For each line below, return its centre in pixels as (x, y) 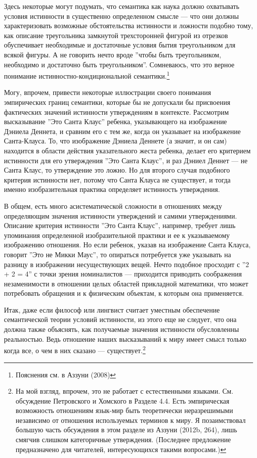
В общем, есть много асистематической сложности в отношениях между (113, 206)
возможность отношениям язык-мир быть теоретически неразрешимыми (124, 410)
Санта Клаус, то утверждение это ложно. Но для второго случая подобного (117, 170)
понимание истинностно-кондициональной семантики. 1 (87, 75)
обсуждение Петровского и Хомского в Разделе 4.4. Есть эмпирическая (122, 400)
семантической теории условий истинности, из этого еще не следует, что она (120, 319)
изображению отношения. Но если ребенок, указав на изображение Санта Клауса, (127, 245)
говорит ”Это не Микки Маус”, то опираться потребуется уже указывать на (118, 254)
